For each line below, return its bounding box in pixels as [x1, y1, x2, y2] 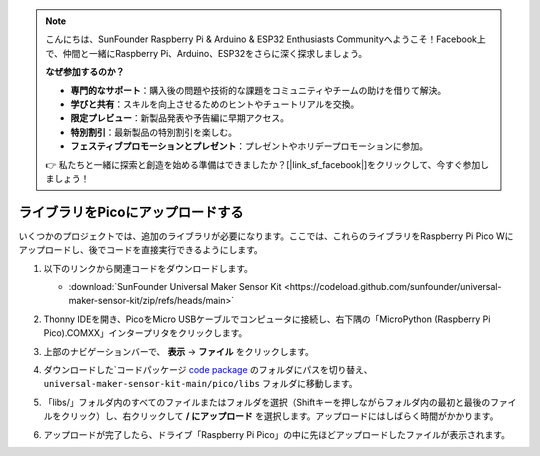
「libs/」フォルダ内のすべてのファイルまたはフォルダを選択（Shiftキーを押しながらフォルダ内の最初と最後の [43, 396, 491, 408]
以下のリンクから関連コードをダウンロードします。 [43, 262, 254, 274]
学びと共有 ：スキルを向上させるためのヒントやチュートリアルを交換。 [70, 98, 360, 110]
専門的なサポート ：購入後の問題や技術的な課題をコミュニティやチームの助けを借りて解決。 [70, 84, 447, 96]
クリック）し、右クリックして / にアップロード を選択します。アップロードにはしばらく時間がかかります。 [60, 410, 499, 422]
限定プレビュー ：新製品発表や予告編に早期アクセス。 [70, 112, 290, 124]
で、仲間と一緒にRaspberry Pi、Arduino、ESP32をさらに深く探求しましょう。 [45, 47, 368, 59]
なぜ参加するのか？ [45, 66, 125, 78]
